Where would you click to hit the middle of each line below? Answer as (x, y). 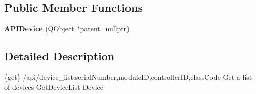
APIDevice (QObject (39, 29)
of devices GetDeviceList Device (54, 87)
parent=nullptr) (105, 29)
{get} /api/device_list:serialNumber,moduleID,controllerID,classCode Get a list (128, 77)
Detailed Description (59, 56)
